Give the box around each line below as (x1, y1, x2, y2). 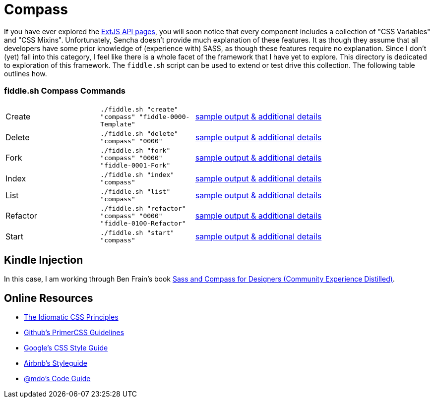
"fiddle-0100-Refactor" (100, 219, 186, 227)
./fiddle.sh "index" (100, 171, 175, 178)
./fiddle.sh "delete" (100, 129, 178, 137)
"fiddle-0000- (139, 113, 190, 120)
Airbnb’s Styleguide (24, 359, 87, 368)
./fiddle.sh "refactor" (100, 204, 186, 212)
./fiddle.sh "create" (100, 105, 178, 113)
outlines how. (4, 69, 47, 78)
